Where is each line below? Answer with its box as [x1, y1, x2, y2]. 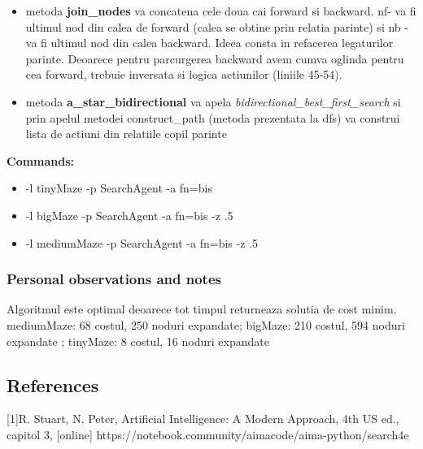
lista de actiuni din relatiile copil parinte [25, 125, 227, 142]
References [7, 372, 99, 397]
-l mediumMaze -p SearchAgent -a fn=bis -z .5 [25, 234, 258, 251]
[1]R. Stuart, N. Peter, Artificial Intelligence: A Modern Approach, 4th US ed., [7, 410, 399, 427]
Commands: [7, 152, 75, 169]
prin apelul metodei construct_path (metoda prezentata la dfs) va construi [25, 109, 400, 126]
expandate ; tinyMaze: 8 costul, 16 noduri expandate [7, 332, 269, 349]
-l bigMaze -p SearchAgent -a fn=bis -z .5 [25, 206, 233, 223]
